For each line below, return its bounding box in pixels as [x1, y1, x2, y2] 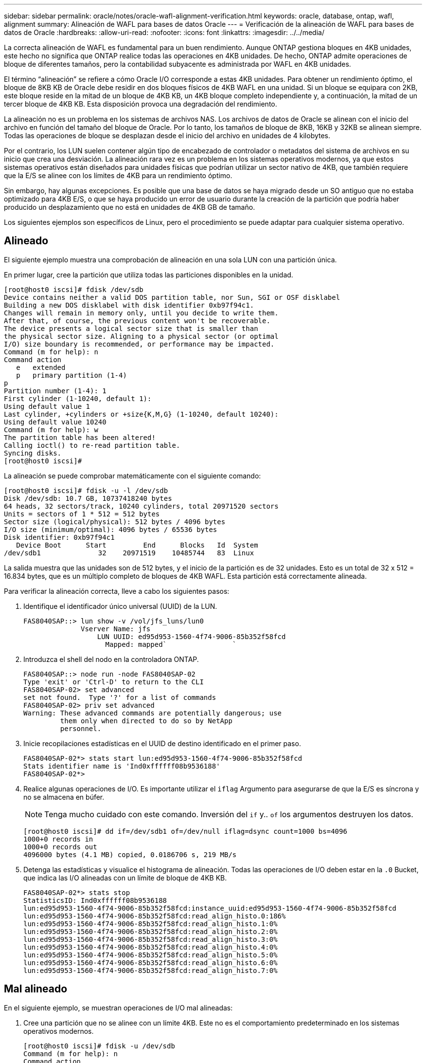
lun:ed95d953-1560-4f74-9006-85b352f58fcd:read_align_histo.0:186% [23, 912, 286, 920]
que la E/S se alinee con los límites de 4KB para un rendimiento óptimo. [4, 171, 232, 180]
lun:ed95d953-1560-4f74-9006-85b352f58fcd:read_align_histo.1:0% [23, 919, 278, 928]
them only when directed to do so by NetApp [60, 716, 232, 725]
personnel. [60, 724, 102, 733]
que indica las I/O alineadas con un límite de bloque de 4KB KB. [23, 873, 227, 882]
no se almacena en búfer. [23, 792, 105, 801]
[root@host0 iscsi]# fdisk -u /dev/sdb [23, 1042, 175, 1050]
